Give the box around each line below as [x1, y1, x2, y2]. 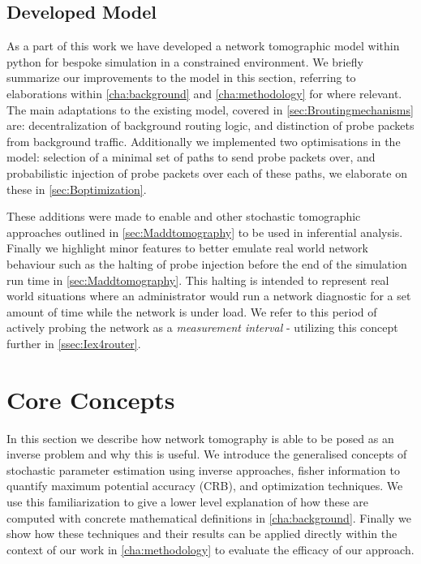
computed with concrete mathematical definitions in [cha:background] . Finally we [6, 509, 411, 526]
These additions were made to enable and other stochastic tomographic [6, 208, 361, 225]
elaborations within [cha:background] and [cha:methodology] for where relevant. [6, 84, 402, 101]
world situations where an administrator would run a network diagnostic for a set [6, 287, 411, 304]
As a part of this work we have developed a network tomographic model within [6, 37, 400, 54]
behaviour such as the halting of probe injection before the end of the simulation [6, 255, 407, 272]
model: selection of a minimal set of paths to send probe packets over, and [6, 149, 376, 166]
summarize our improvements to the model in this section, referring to [6, 69, 356, 86]
